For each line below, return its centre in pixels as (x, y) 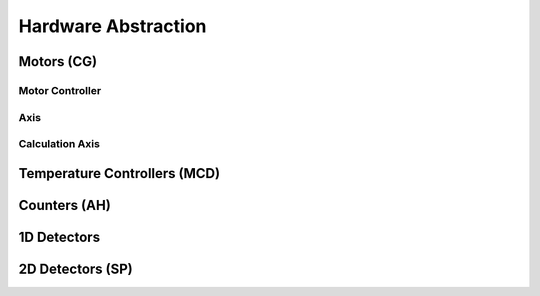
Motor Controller (60, 90)
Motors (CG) (58, 61)
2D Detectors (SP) (76, 268)
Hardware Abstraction (112, 26)
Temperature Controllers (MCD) (119, 173)
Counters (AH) (65, 205)
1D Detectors (59, 236)
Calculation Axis (59, 144)
